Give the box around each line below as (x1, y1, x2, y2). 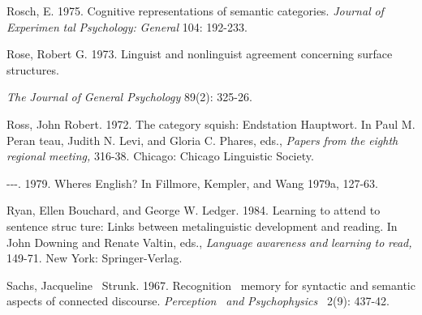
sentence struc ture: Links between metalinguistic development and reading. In (6, 217, 398, 234)
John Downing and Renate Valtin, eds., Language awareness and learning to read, (6, 233, 412, 250)
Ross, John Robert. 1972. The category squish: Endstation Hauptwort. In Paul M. (6, 115, 416, 132)
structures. (6, 61, 59, 78)
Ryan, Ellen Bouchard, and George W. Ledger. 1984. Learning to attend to (6, 202, 381, 219)
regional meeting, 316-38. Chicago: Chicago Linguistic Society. (6, 147, 314, 164)
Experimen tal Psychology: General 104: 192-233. (6, 18, 248, 35)
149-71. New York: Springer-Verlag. (6, 249, 183, 266)
